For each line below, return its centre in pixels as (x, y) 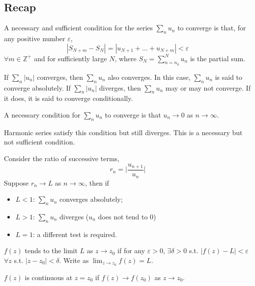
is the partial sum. (218, 58)
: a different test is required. (75, 234)
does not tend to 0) (127, 216)
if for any (131, 250)
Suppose (16, 182)
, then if (97, 182)
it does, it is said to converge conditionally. (69, 98)
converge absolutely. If (37, 87)
